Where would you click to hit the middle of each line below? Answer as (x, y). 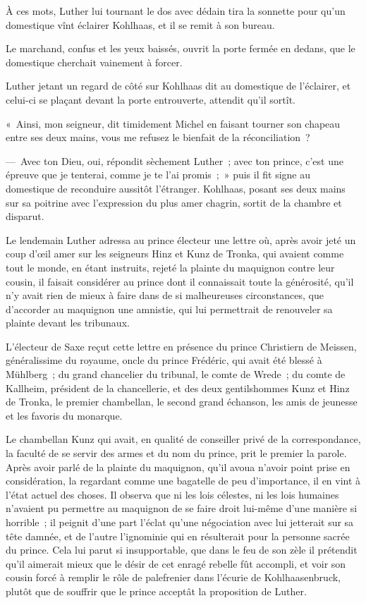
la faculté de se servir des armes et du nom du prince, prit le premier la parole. (176, 453)
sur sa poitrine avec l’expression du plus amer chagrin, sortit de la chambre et (174, 202)
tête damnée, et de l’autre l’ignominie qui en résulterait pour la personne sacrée (178, 536)
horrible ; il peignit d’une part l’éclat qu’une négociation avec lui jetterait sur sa (180, 522)
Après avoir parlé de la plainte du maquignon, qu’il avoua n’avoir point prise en (178, 467)
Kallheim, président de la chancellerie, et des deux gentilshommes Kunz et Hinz (178, 388)
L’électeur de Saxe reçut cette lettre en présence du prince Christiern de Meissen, (181, 346)
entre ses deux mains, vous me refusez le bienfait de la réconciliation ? (158, 137)
